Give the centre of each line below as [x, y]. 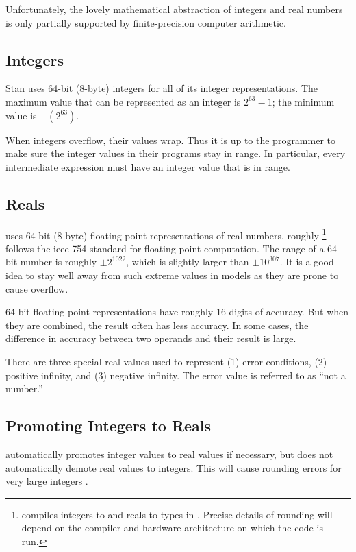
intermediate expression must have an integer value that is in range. [148, 166]
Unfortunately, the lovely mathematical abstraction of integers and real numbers [174, 9]
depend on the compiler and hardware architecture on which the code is [172, 528]
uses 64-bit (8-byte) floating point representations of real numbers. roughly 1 [166, 234]
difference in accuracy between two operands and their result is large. [151, 338]
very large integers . [47, 481]
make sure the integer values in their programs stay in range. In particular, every [176, 153]
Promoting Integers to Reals [109, 425]
